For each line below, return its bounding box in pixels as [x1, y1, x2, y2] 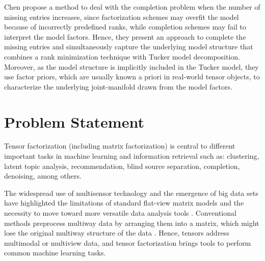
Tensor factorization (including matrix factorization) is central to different [4, 140, 235, 151]
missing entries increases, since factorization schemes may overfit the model [4, 11, 239, 22]
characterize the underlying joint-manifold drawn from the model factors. [4, 81, 232, 92]
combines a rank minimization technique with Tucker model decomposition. [4, 51, 241, 62]
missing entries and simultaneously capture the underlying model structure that [4, 41, 253, 52]
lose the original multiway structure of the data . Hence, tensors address [4, 227, 229, 238]
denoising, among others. [4, 170, 82, 181]
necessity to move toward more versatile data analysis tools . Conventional [4, 208, 236, 218]
